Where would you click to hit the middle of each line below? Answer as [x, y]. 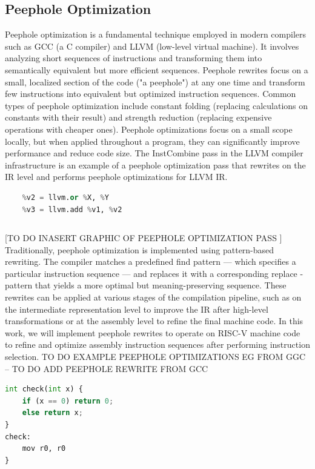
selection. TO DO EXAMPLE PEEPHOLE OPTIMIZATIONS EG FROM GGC [155, 357]
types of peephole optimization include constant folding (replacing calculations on [157, 105]
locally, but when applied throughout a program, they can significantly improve [152, 141]
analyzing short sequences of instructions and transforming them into [134, 58]
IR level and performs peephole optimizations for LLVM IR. [116, 177]
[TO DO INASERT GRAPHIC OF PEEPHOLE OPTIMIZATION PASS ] [144, 238]
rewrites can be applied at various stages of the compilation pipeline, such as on [153, 297]
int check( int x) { [44, 389]
